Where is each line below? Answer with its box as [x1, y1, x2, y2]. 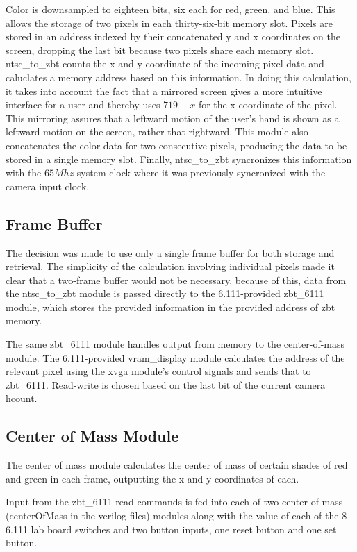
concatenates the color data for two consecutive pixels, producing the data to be [6, 137, 347, 152]
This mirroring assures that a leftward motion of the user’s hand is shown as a [6, 110, 340, 125]
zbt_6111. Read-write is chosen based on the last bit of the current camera [6, 377, 326, 392]
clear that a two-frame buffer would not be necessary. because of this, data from [6, 272, 347, 287]
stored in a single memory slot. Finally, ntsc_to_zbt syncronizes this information [6, 151, 352, 166]
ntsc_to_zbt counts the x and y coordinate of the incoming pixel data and [6, 56, 324, 71]
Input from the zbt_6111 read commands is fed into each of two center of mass [6, 494, 343, 509]
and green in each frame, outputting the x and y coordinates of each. [6, 471, 299, 485]
